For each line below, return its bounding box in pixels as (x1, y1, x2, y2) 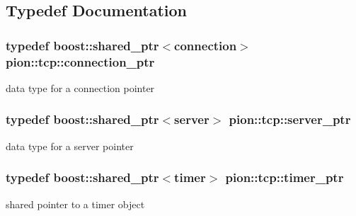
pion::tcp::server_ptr (229, 110, 351, 128)
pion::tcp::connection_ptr (6, 52, 155, 70)
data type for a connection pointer (6, 80, 155, 95)
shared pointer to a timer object (6, 196, 145, 211)
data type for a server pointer (6, 138, 134, 153)
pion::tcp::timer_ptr (225, 169, 344, 186)
